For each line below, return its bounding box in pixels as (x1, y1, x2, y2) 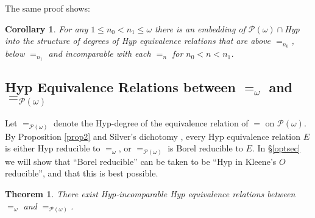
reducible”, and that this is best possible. (5, 167, 158, 180)
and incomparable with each (48, 47, 151, 60)
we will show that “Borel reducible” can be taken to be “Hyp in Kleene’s (5, 154, 277, 167)
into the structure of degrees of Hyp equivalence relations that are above (5, 34, 271, 47)
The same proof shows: (5, 2, 90, 14)
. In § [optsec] (252, 142, 300, 154)
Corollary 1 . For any (5, 22, 88, 35)
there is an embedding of (155, 22, 246, 35)
